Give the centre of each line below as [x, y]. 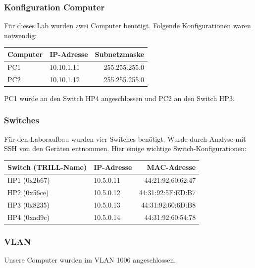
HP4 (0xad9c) [28, 217]
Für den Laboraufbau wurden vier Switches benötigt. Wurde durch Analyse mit [125, 138]
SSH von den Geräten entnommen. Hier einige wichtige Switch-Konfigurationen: [125, 148]
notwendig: [21, 35]
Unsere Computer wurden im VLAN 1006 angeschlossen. [90, 259]
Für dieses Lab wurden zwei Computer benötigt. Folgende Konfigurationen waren [127, 26]
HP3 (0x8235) [28, 204]
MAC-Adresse [171, 167]
